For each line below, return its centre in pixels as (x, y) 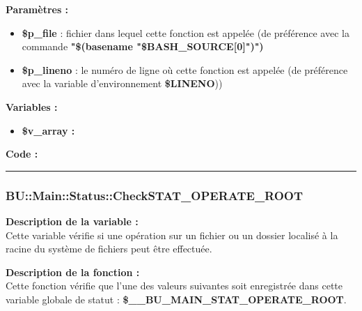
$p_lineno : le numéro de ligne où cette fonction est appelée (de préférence (185, 69)
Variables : (32, 106)
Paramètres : (37, 9)
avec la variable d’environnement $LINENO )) (122, 83)
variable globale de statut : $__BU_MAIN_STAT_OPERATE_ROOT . (176, 299)
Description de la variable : (72, 221)
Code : (22, 154)
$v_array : (48, 130)
